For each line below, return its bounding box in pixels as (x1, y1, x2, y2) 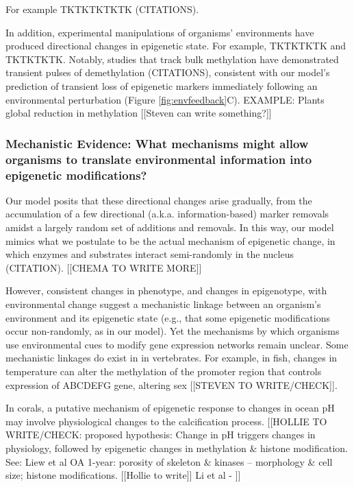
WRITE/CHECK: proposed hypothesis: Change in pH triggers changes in (5, 427, 316, 442)
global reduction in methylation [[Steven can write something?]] (5, 106, 272, 120)
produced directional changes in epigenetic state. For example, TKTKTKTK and (5, 38, 346, 53)
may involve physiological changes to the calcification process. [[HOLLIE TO (5, 414, 327, 428)
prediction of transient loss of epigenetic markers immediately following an (5, 78, 318, 93)
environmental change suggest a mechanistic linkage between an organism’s (5, 296, 321, 311)
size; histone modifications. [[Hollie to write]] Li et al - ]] (5, 468, 241, 482)
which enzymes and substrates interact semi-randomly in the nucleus (5, 247, 294, 261)
